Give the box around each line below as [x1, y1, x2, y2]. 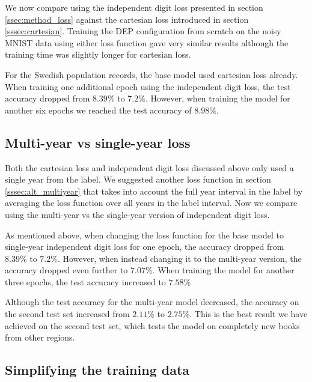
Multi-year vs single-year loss [5, 133, 191, 151]
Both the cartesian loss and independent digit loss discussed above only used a [5, 161, 294, 174]
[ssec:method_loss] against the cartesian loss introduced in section [5, 13, 249, 25]
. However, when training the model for [145, 92, 290, 105]
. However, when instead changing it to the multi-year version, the [57, 252, 302, 264]
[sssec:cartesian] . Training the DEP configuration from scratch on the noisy [5, 25, 281, 37]
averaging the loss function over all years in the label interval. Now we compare [5, 196, 298, 209]
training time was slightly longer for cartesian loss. [5, 48, 191, 61]
